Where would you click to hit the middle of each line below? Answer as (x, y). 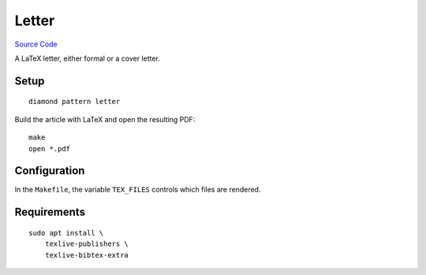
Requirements (50, 212)
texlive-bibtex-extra (87, 255)
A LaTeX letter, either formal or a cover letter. (88, 58)
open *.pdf (50, 149)
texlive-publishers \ (87, 244)
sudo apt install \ (66, 233)
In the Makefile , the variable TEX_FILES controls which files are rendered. (138, 190)
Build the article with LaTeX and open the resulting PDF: (105, 119)
